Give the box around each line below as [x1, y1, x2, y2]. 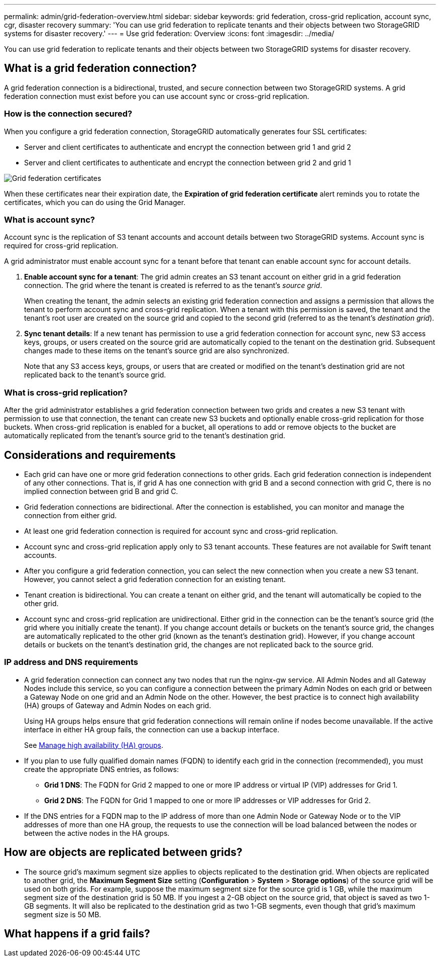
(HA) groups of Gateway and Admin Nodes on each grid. [24, 701, 211, 710]
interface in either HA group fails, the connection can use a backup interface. [24, 725, 280, 734]
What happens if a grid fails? [4, 927, 150, 940]
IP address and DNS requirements [4, 657, 138, 667]
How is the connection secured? [4, 109, 133, 119]
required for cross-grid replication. [4, 241, 119, 250]
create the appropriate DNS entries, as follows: [24, 764, 179, 774]
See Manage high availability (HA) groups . [24, 740, 163, 749]
